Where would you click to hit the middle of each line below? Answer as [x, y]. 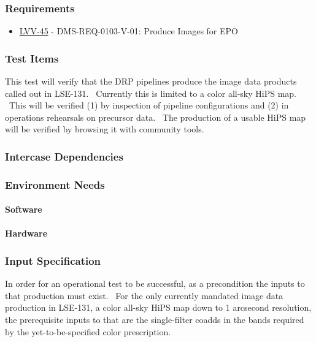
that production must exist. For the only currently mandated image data [144, 295]
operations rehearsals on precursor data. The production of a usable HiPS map [156, 117]
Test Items [32, 58]
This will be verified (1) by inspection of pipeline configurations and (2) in [149, 105]
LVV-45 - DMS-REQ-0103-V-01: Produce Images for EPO [129, 31]
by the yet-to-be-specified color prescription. [88, 331]
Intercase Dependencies [64, 156]
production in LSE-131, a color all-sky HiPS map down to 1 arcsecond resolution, [158, 307]
